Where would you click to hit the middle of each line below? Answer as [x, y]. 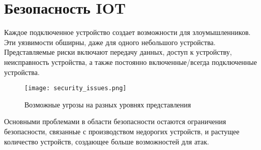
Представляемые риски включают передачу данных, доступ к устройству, [118, 52]
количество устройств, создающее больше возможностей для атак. [107, 141]
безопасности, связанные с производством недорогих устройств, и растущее [122, 131]
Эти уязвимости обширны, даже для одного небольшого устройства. [110, 42]
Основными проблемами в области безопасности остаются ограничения [115, 121]
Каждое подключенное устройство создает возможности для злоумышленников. [127, 32]
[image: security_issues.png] [76, 88]
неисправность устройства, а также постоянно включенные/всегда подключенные [130, 62]
